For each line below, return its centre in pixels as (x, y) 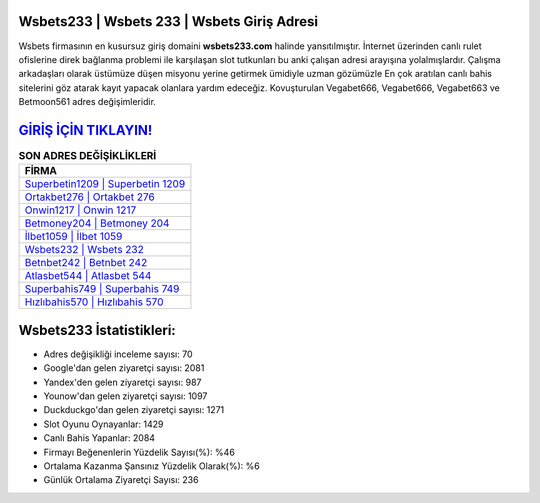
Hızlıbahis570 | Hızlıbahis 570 (94, 302)
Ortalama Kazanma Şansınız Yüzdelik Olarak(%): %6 (151, 466)
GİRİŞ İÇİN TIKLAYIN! (85, 130)
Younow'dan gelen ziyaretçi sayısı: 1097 (125, 396)
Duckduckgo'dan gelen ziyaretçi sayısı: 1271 (134, 410)
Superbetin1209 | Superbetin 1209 (105, 184)
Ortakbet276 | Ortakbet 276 (89, 197)
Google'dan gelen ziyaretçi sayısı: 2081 (124, 368)
